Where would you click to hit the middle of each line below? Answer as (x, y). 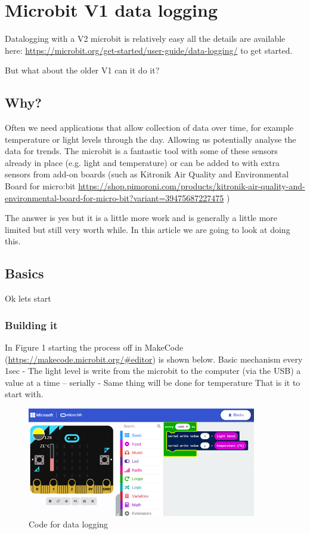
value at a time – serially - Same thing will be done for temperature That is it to (153, 382)
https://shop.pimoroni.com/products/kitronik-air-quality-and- (192, 186)
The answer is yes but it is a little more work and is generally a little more (141, 218)
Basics (24, 273)
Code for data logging (69, 524)
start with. (24, 394)
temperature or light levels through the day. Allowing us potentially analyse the (151, 139)
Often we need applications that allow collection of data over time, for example (149, 128)
